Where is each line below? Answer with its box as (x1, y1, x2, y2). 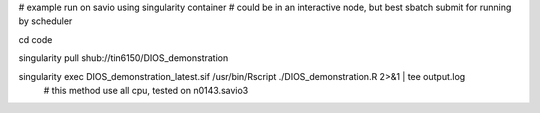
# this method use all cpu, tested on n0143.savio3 (43, 84, 249, 96)
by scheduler (18, 15, 73, 27)
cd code (18, 33, 53, 45)
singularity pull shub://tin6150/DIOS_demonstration (18, 52, 229, 64)
